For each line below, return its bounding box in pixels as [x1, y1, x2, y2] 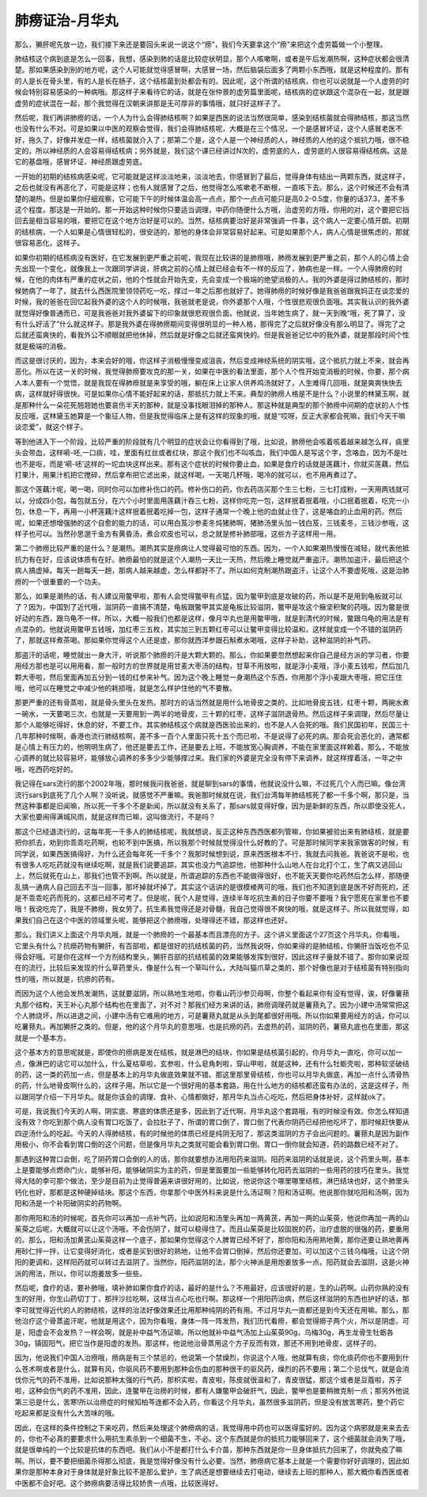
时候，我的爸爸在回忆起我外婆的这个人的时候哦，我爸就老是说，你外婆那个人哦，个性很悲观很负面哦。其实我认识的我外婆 [14, 297, 410, 306]
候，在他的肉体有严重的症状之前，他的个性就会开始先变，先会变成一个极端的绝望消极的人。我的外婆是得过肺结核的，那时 [14, 275, 410, 284]
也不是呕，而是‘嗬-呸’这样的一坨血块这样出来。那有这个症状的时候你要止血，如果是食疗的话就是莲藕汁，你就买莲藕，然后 [14, 459, 410, 469]
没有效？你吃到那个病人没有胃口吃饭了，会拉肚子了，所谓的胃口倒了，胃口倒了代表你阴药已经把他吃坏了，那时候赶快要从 [14, 1117, 410, 1127]
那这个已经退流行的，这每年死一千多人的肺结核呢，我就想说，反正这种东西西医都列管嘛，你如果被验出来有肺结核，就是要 [14, 826, 410, 836]
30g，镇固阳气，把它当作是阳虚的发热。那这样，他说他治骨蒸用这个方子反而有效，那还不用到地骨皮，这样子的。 [14, 1338, 381, 1347]
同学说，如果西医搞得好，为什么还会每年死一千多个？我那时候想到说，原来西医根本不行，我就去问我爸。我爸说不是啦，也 [14, 849, 410, 858]
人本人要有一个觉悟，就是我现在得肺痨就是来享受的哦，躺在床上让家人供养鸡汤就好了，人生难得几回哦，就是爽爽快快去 [14, 378, 402, 387]
